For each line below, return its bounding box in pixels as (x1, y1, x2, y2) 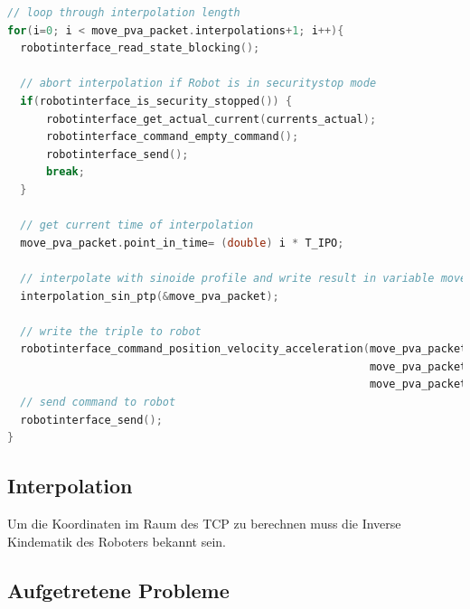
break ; (45, 165, 85, 179)
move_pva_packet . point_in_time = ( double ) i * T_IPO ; (20, 236, 344, 249)
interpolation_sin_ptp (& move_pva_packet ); (20, 289, 279, 303)
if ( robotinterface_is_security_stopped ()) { (20, 94, 293, 108)
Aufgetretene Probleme (7, 576, 230, 604)
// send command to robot (20, 396, 176, 409)
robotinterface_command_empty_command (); (45, 130, 299, 144)
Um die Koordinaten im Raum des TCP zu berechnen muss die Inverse (7, 514, 401, 533)
